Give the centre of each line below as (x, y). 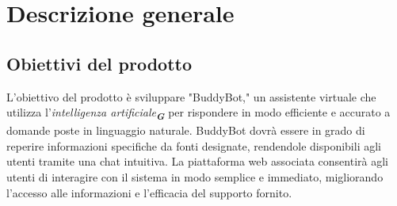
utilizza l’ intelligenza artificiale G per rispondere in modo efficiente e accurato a (198, 113)
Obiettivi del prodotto (99, 63)
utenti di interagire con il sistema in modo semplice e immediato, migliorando (195, 177)
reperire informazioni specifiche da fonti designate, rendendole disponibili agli (194, 145)
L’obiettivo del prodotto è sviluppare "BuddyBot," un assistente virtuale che (191, 96)
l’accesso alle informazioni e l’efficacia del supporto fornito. (149, 192)
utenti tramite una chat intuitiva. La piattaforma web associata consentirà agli (197, 161)
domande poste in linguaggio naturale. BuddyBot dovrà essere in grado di (186, 130)
